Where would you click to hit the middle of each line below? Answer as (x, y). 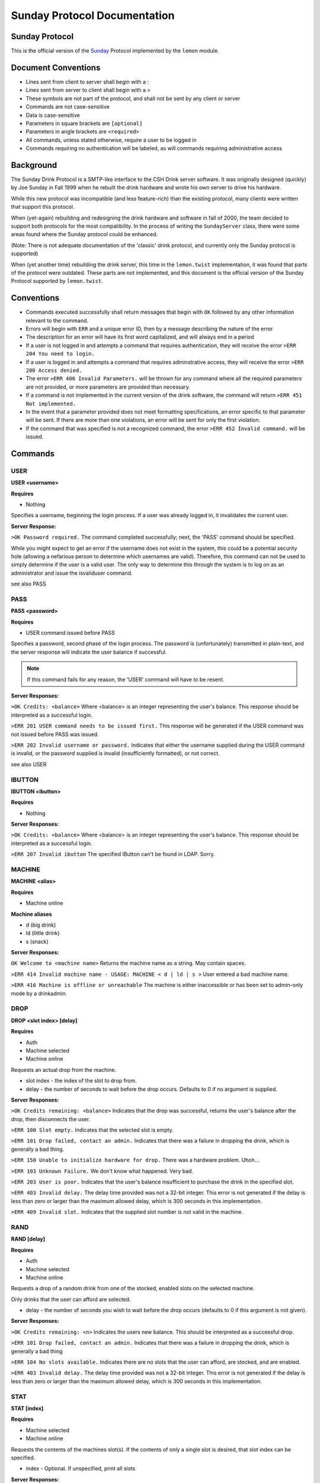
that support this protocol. (43, 207)
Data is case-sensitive (53, 115)
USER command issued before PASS (71, 633)
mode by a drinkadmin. (39, 993)
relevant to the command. (57, 320)
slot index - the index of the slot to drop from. (81, 1081)
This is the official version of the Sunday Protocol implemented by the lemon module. (115, 51)
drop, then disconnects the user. (51, 1119)
